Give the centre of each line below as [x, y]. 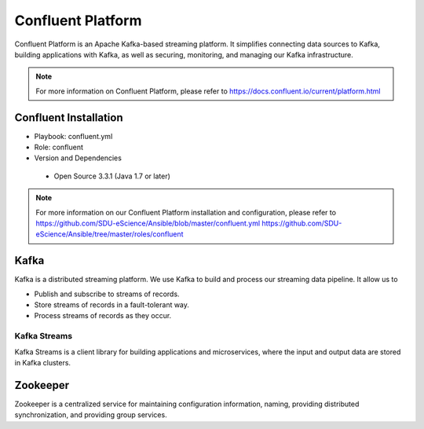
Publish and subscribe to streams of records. [107, 294]
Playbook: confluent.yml [73, 136]
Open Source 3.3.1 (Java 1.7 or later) [112, 176]
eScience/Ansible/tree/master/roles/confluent [110, 234]
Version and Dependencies [78, 158]
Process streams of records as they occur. [103, 316]
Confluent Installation [69, 117]
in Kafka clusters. [42, 362]
